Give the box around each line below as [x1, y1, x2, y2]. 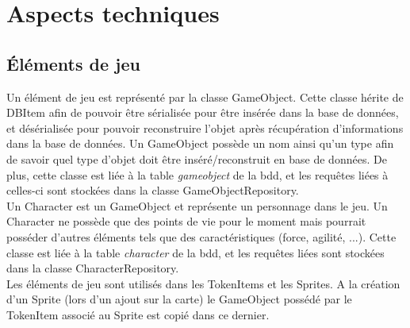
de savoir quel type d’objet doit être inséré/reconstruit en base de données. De [6, 150, 387, 167]
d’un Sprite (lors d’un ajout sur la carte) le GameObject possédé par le [6, 291, 352, 307]
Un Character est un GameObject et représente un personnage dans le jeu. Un [6, 197, 388, 214]
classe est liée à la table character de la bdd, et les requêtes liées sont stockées [6, 244, 385, 260]
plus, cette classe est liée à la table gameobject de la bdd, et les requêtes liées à [6, 166, 389, 183]
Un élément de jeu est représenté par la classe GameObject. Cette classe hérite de [6, 88, 404, 105]
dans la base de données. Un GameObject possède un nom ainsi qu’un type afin [6, 135, 394, 152]
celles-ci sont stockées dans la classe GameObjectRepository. [6, 182, 299, 199]
